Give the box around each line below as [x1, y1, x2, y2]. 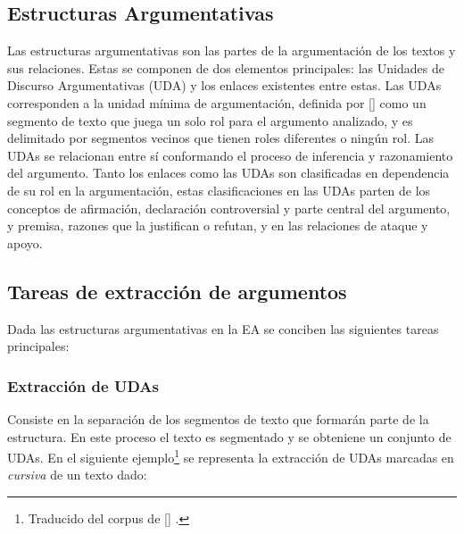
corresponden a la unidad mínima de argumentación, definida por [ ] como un [7, 93, 427, 112]
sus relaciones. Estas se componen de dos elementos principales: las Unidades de [7, 58, 444, 77]
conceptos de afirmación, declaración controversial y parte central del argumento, [7, 198, 451, 217]
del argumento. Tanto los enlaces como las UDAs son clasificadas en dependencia [7, 163, 450, 182]
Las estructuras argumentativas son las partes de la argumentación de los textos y [7, 41, 456, 60]
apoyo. [7, 233, 43, 252]
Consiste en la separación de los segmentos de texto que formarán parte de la [7, 409, 429, 428]
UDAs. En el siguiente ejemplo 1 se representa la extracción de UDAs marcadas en [7, 446, 454, 466]
